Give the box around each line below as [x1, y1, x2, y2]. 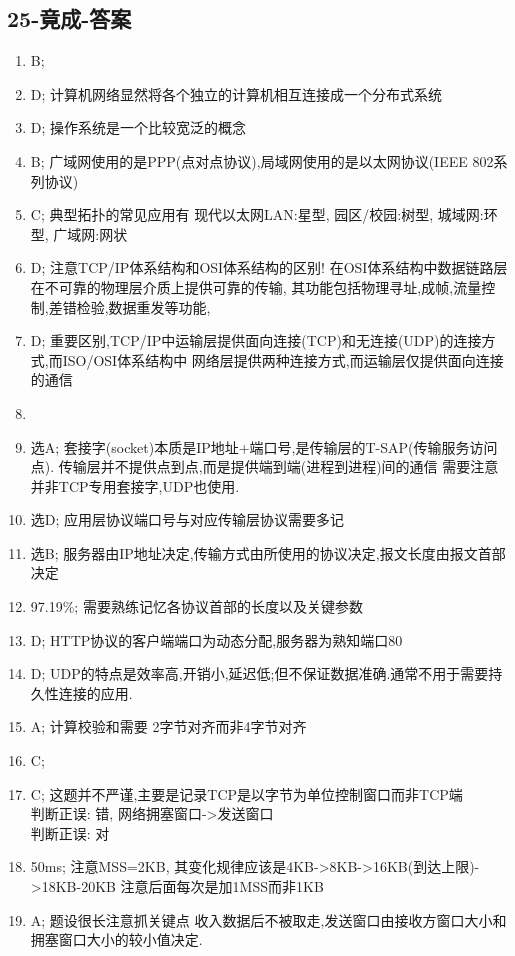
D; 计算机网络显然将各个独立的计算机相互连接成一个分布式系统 [30, 83, 443, 104]
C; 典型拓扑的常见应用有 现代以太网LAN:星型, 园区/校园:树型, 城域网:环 [30, 204, 498, 225]
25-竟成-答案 [7, 3, 132, 34]
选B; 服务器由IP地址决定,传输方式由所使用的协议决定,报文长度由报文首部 [30, 542, 506, 563]
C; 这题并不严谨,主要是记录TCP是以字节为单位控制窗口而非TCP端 [30, 783, 463, 804]
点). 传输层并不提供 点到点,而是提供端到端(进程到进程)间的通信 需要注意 [30, 456, 499, 477]
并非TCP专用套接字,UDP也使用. [30, 475, 240, 496]
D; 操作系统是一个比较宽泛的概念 [30, 117, 247, 138]
